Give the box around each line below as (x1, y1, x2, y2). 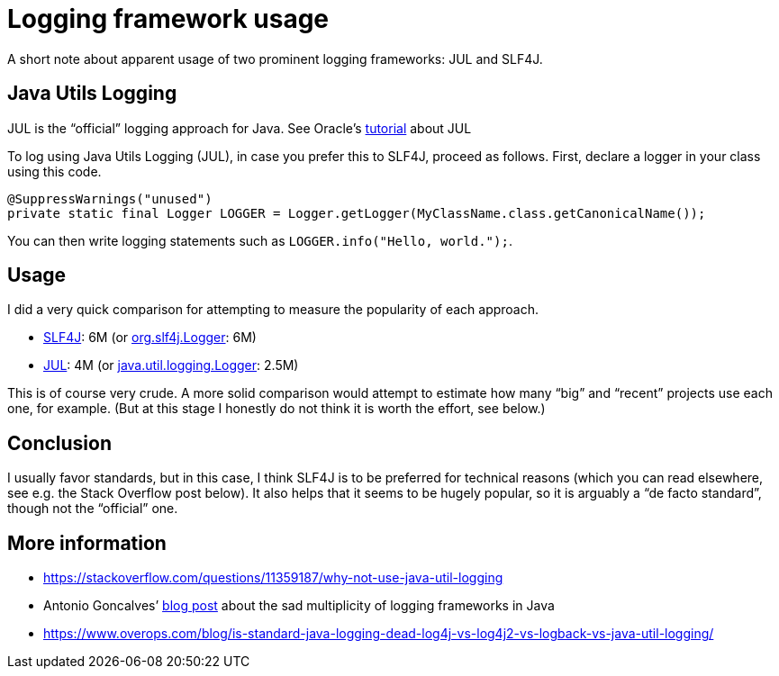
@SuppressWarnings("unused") (7, 191, 213, 206)
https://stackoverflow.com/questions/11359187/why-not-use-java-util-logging (43, 570, 503, 586)
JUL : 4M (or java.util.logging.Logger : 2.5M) (43, 357, 299, 374)
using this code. (7, 163, 102, 179)
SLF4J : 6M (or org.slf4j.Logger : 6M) (43, 329, 257, 346)
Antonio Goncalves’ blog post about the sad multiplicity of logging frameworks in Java (43, 598, 555, 614)
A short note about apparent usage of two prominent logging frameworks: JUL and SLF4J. (7, 50, 543, 67)
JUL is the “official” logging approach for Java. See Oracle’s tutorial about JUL (7, 120, 472, 136)
